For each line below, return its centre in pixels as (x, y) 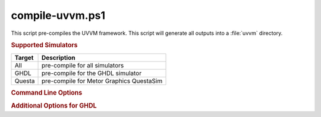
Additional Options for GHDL (54, 106)
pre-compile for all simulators (83, 65)
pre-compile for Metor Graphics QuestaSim (102, 81)
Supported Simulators (44, 45)
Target (24, 57)
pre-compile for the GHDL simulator (92, 73)
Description (58, 57)
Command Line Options (47, 93)
